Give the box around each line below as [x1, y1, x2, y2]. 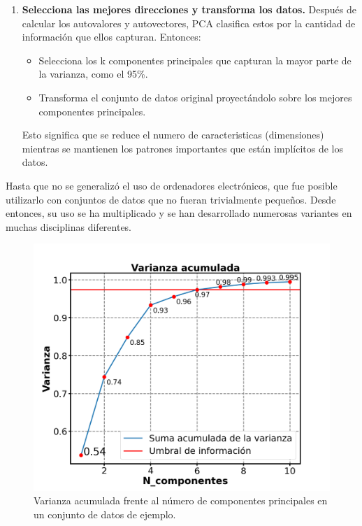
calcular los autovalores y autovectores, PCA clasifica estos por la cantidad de [22, 15, 356, 30]
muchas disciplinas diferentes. [6, 219, 132, 234]
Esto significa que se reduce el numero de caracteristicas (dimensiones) [22, 127, 324, 142]
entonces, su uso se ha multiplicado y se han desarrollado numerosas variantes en [6, 206, 352, 220]
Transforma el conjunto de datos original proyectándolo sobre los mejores [38, 90, 352, 104]
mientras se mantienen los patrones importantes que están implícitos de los [22, 141, 343, 155]
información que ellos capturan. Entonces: [22, 29, 201, 44]
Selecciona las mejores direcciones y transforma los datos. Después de [22, 2, 356, 16]
